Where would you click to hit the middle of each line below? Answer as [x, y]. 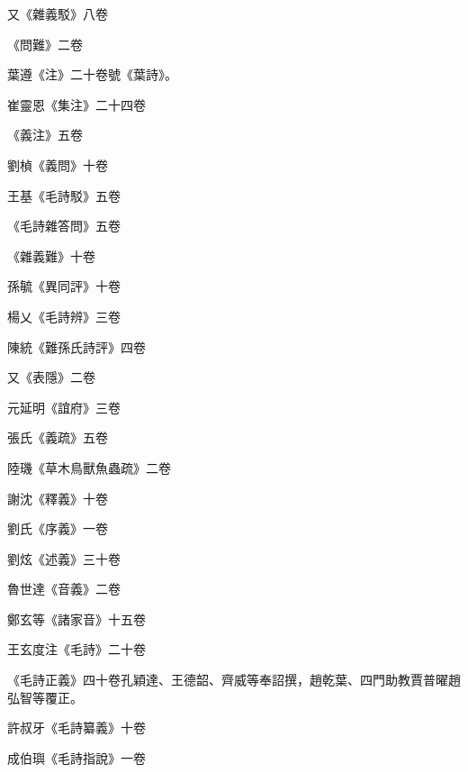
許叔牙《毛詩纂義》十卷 [76, 728]
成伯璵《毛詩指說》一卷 [76, 757]
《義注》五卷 [45, 135]
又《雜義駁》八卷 [58, 14]
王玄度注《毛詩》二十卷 [76, 649]
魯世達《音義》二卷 [64, 589]
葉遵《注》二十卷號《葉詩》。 [92, 74]
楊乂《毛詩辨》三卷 [64, 316]
